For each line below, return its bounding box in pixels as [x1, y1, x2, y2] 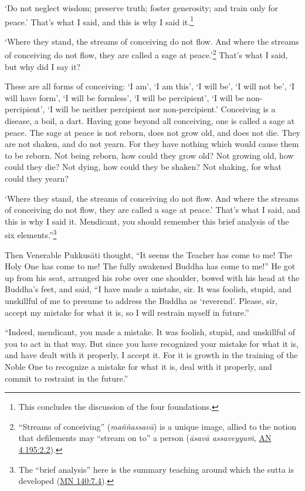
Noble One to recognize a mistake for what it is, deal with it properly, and [5, 360, 272, 372]
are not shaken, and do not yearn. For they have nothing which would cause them [5, 138, 299, 150]
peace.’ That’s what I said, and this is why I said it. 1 [5, 14, 194, 28]
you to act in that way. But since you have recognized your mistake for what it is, [5, 337, 299, 349]
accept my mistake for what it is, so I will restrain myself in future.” [5, 306, 249, 318]
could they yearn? [5, 172, 69, 185]
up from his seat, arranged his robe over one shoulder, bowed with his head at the [5, 271, 300, 283]
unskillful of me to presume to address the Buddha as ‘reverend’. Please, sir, [5, 295, 278, 307]
